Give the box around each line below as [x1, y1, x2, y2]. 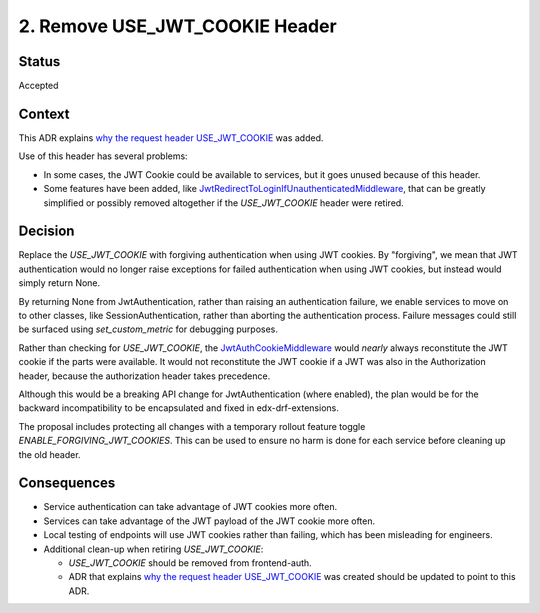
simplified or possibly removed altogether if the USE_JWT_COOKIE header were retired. [43, 196, 404, 209]
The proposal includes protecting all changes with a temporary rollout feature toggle [18, 420, 366, 432]
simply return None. [18, 277, 101, 289]
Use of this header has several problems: [18, 150, 189, 162]
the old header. [18, 448, 81, 460]
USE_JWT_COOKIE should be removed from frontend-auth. [68, 556, 312, 569]
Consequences [18, 475, 116, 492]
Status [18, 53, 61, 70]
